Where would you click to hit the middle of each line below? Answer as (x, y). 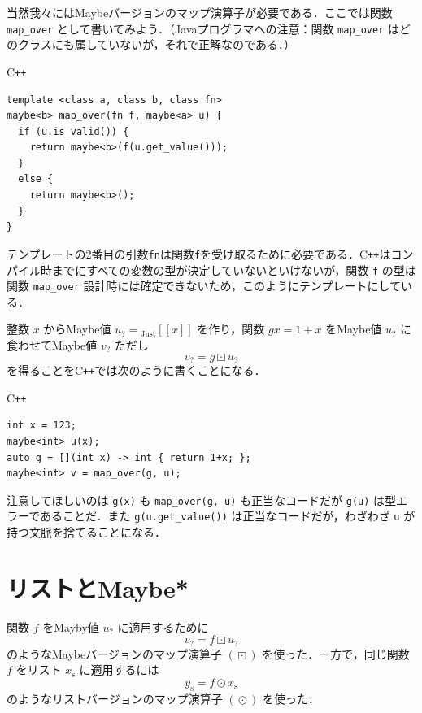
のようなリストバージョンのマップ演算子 (115, 698)
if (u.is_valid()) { (74, 131)
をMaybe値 (354, 329)
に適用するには (119, 670)
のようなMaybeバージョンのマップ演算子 (114, 653)
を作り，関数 (231, 329)
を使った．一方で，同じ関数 (336, 653)
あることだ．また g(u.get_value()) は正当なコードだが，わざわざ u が (228, 516)
